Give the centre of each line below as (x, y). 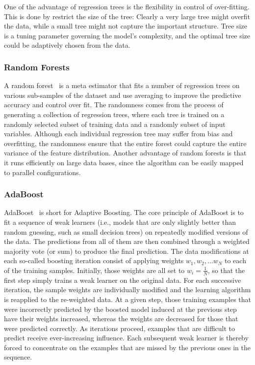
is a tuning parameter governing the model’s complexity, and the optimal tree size (127, 35)
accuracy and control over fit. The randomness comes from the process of (114, 105)
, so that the (226, 270)
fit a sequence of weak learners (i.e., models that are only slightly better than (120, 222)
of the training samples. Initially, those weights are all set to (94, 270)
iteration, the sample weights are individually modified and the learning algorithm (127, 289)
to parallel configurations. (42, 172)
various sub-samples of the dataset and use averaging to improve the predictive (123, 95)
